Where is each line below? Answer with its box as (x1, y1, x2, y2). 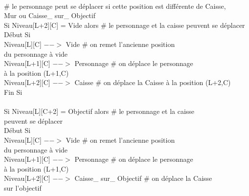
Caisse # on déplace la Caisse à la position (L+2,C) (74, 77, 231, 87)
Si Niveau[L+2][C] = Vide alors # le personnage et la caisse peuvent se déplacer (4, 20, 245, 30)
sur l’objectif (4, 182, 42, 193)
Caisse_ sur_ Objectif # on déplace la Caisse (74, 173, 212, 183)
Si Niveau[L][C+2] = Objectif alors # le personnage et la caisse (4, 106, 195, 116)
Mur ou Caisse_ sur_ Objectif (4, 10, 95, 21)
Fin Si (4, 87, 23, 97)
